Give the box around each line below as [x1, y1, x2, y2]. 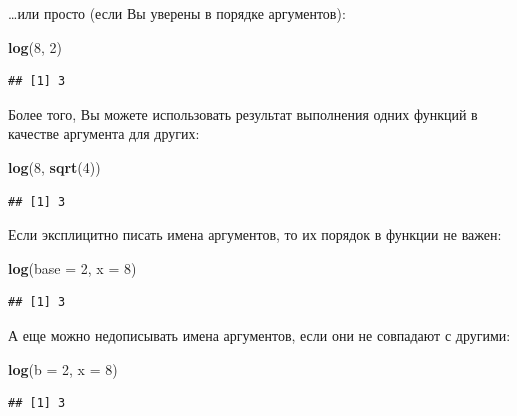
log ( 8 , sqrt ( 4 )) [8, 156, 101, 177]
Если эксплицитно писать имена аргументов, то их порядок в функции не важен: [8, 224, 502, 245]
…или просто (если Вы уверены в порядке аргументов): [8, 3, 346, 23]
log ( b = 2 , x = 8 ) [8, 358, 118, 379]
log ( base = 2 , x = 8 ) [8, 257, 137, 278]
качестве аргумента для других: [8, 123, 200, 144]
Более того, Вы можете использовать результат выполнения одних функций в [8, 103, 478, 124]
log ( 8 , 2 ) [8, 36, 63, 57]
